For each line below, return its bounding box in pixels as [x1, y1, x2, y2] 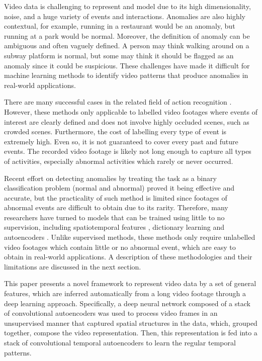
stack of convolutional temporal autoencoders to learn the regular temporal [4, 337, 236, 347]
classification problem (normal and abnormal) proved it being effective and [4, 183, 235, 193]
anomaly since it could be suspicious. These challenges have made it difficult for [4, 60, 250, 70]
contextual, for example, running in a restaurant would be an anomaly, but [4, 21, 235, 31]
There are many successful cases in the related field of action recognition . [4, 97, 232, 107]
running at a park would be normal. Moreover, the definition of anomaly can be [4, 30, 250, 41]
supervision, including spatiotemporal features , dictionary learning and [4, 222, 225, 232]
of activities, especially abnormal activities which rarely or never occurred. [4, 155, 233, 166]
